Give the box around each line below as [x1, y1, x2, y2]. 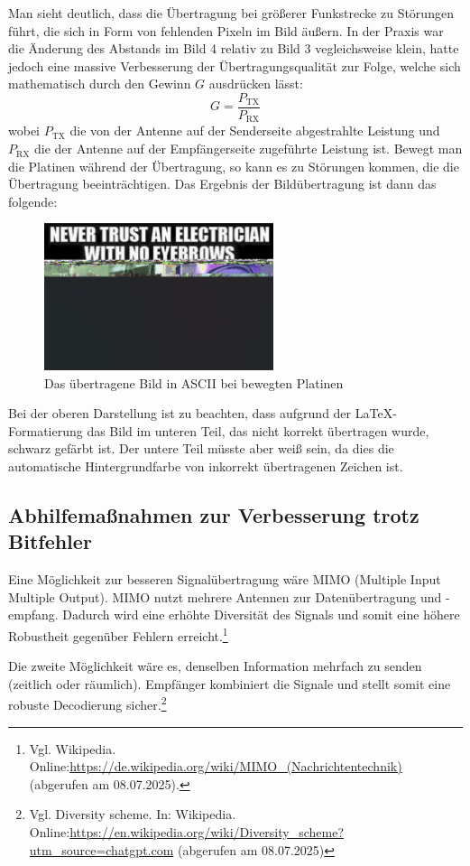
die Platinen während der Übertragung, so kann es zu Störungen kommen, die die [8, 156, 459, 175]
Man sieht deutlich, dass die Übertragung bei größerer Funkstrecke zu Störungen [8, 4, 454, 22]
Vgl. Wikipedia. [29, 739, 116, 758]
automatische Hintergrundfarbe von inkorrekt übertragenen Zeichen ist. [8, 456, 403, 475]
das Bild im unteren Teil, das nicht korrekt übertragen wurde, [87, 421, 429, 440]
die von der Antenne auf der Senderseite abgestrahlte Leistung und [69, 121, 440, 140]
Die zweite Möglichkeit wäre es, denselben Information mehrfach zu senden [8, 656, 422, 675]
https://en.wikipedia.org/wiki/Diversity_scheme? [69, 822, 345, 841]
